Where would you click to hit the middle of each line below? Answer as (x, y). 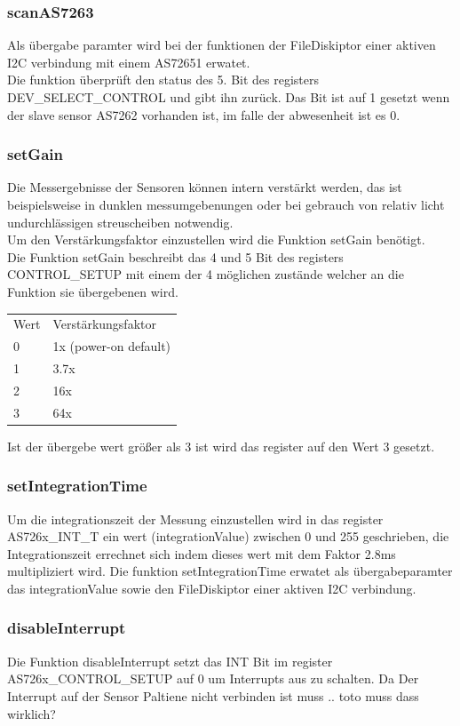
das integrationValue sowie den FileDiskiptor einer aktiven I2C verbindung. (212, 588)
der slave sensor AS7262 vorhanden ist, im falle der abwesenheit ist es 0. (204, 114)
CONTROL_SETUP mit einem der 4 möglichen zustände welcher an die (206, 274)
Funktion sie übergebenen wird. (93, 291)
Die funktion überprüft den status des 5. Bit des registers (163, 80)
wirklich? (32, 713)
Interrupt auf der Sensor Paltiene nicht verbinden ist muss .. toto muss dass (213, 695)
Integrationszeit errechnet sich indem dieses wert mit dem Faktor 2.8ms (202, 553)
